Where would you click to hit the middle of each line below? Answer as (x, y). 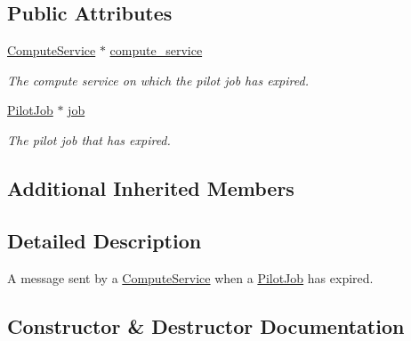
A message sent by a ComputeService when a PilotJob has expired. (190, 277)
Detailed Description (105, 240)
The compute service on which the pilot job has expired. (158, 80)
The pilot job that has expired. (89, 139)
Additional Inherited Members (151, 187)
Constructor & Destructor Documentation (206, 325)
